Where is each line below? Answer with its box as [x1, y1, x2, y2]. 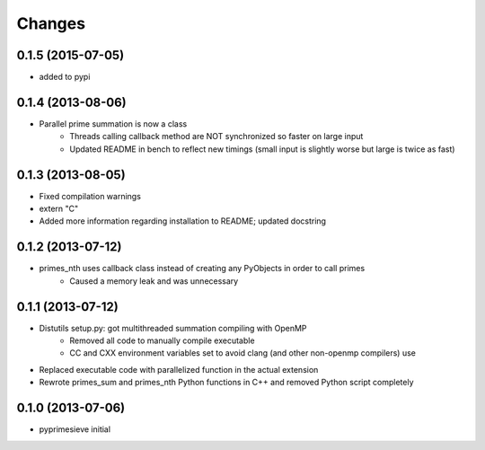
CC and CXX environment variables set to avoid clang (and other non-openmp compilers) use [69, 348, 417, 358]
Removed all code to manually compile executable [69, 335, 255, 346]
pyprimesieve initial [39, 424, 111, 435]
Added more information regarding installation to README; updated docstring [39, 216, 327, 226]
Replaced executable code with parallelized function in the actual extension [39, 364, 319, 375]
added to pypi [39, 72, 91, 83]
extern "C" [39, 203, 79, 215]
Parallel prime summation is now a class [39, 118, 188, 129]
